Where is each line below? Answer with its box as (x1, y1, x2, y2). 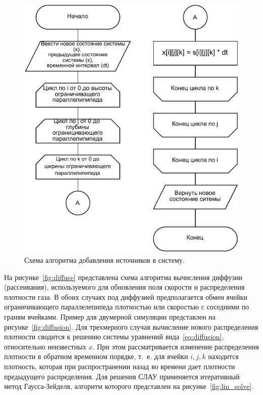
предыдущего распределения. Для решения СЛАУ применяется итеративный (4, 371, 240, 381)
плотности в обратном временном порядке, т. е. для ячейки (4, 351, 188, 362)
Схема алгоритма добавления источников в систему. (24, 255, 185, 265)
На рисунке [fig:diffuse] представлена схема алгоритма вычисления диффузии (4, 271, 242, 282)
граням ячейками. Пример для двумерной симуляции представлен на (4, 311, 216, 322)
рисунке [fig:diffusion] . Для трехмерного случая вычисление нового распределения (4, 321, 258, 332)
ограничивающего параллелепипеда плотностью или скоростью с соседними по (4, 301, 249, 312)
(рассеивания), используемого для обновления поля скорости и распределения (4, 282, 245, 292)
